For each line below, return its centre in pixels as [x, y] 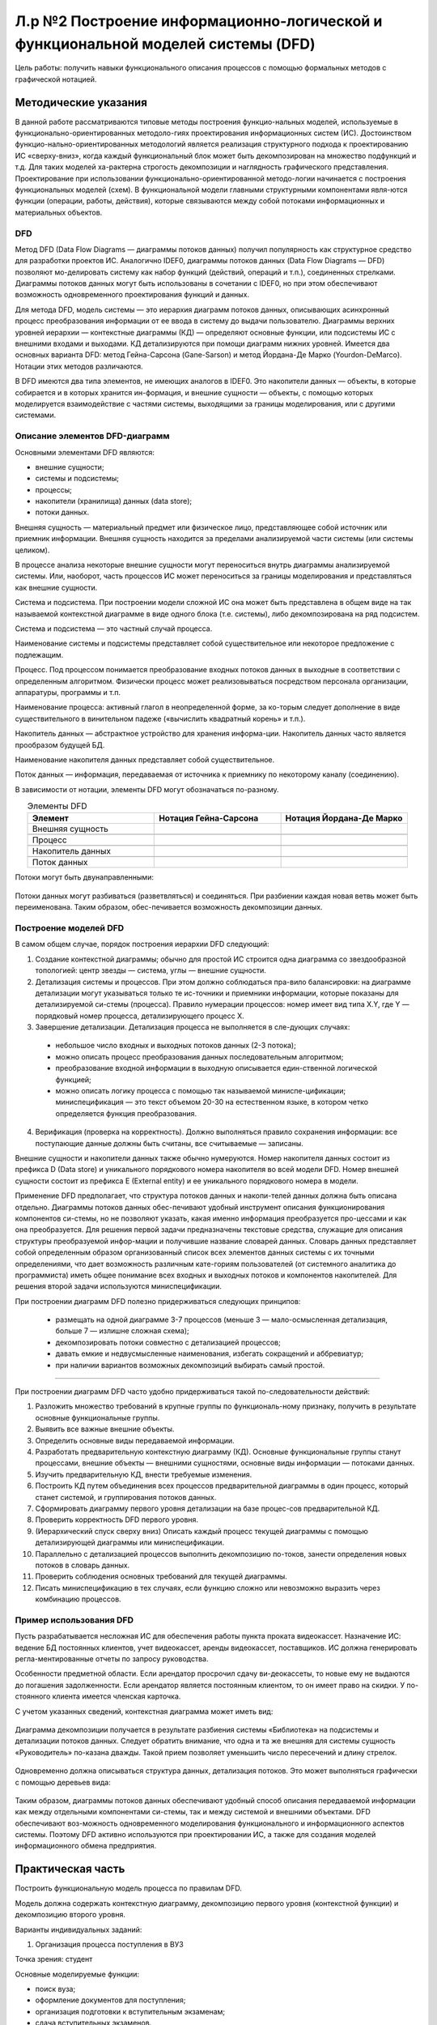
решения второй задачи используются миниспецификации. [118, 1286]
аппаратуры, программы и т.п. [68, 692]
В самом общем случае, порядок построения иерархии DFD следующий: [142, 944]
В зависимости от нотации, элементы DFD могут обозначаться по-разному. [147, 789]
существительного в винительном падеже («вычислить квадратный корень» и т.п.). [160, 718]
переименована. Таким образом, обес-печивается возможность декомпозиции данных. [169, 907]
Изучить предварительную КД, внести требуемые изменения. [144, 1474]
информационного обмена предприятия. [86, 1846]
